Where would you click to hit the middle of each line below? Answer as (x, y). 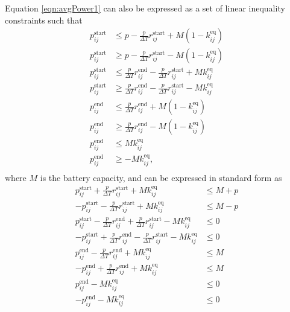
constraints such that (44, 20)
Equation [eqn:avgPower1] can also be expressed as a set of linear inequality (145, 8)
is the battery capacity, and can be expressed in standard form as (161, 177)
